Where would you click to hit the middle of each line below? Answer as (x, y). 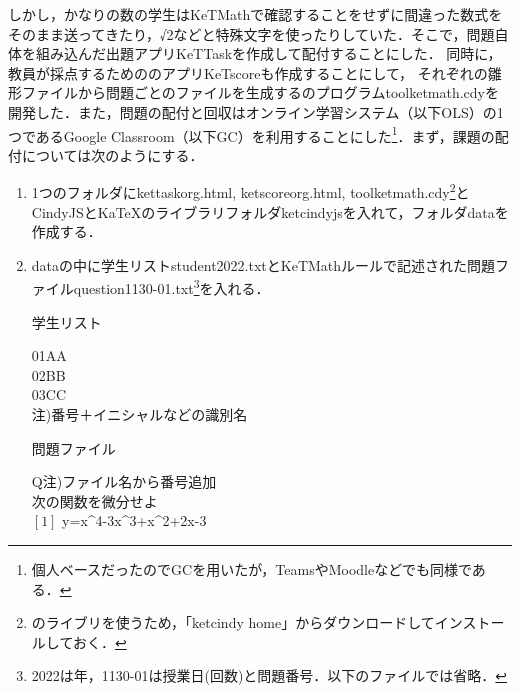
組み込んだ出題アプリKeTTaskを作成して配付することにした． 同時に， (268, 53)
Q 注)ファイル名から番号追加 (124, 481)
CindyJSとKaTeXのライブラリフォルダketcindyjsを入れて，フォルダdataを (270, 211)
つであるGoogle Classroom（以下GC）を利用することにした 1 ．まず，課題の (251, 134)
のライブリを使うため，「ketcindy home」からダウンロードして (233, 622)
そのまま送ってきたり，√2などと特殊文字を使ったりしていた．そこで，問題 (251, 33)
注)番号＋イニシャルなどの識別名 (139, 414)
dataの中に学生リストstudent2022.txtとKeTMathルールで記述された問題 (263, 264)
